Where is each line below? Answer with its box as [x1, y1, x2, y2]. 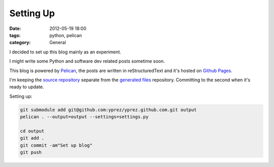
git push [20, 150, 42, 155]
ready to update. [9, 84, 44, 90]
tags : [9, 32, 21, 38]
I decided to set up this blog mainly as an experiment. [9, 49, 121, 55]
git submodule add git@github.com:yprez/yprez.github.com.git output [20, 107, 197, 113]
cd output [20, 128, 45, 134]
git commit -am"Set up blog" [20, 142, 93, 148]
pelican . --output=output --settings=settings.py [20, 114, 149, 120]
